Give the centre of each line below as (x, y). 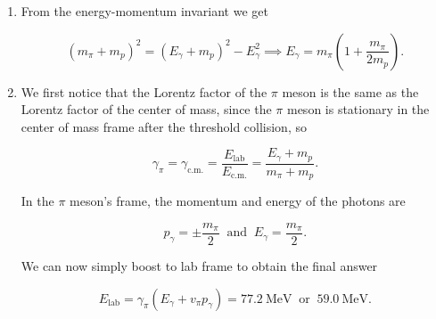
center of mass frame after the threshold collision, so (164, 126)
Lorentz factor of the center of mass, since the (146, 109)
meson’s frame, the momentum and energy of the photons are (238, 201)
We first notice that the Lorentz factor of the (144, 91)
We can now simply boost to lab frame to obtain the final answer (199, 265)
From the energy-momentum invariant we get (144, 11)
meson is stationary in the (358, 109)
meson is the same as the (350, 91)
